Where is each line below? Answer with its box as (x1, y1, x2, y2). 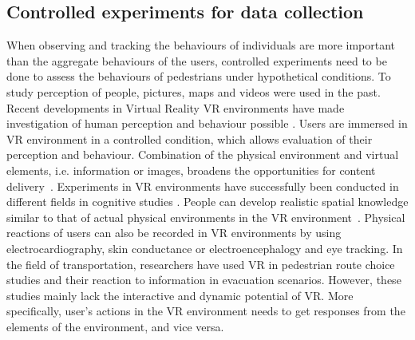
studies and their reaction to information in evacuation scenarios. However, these (6, 271, 401, 288)
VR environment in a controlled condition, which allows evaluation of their (6, 130, 373, 147)
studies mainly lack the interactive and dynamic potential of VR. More (6, 287, 354, 303)
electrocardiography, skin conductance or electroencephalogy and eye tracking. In (6, 239, 403, 256)
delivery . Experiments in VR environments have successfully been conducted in (6, 177, 399, 194)
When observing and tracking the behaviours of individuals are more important (6, 37, 396, 53)
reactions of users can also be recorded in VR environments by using (6, 224, 342, 241)
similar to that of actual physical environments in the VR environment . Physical (6, 208, 405, 225)
